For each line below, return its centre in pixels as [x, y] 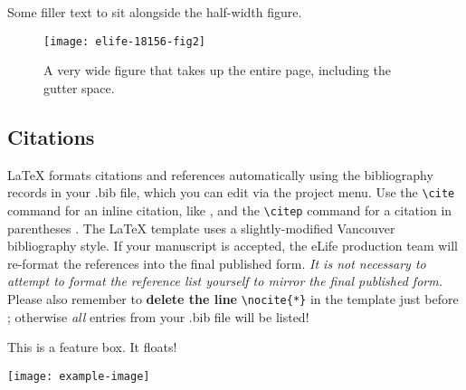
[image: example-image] [79, 376]
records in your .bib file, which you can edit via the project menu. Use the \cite [231, 192]
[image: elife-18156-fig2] [124, 41]
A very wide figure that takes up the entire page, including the [218, 70]
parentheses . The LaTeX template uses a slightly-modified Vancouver [201, 228]
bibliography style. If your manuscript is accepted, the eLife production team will [233, 246]
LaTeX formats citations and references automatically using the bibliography [220, 174]
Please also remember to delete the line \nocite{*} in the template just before [233, 298]
